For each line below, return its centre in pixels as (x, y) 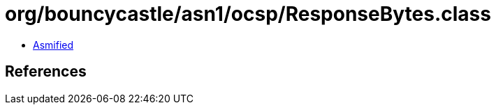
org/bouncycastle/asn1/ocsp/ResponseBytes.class (248, 14)
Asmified (53, 45)
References (46, 72)
